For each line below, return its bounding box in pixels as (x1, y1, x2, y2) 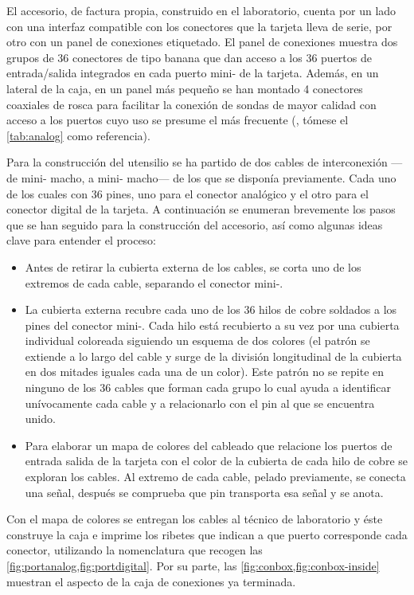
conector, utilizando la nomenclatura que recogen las (6, 542, 263, 558)
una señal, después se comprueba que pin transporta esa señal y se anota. (25, 483, 384, 500)
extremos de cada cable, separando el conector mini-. (25, 274, 283, 291)
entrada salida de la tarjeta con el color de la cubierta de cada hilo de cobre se (25, 452, 408, 469)
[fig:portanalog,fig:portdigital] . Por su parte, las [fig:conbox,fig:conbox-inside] (6, 558, 380, 573)
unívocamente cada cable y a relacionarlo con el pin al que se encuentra (25, 394, 375, 411)
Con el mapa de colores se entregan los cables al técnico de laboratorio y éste (6, 511, 383, 527)
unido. (25, 410, 56, 427)
